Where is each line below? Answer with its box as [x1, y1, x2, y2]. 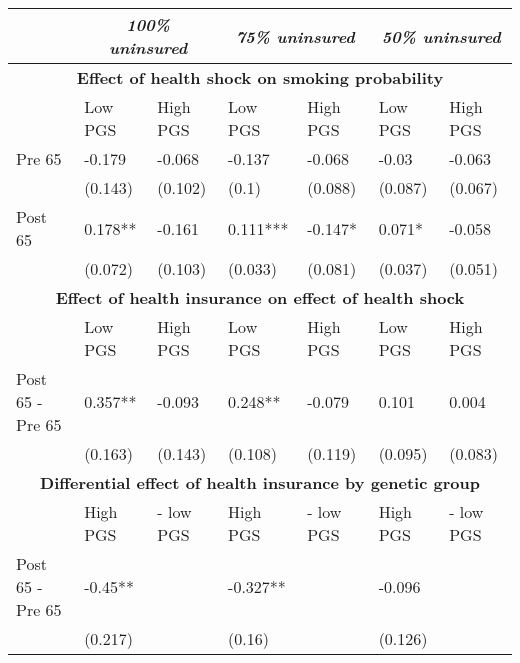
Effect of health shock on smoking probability [76, 66, 444, 89]
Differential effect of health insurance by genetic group [40, 471, 480, 494]
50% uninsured [381, 24, 501, 48]
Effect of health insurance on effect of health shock [55, 286, 465, 309]
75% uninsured [235, 24, 355, 48]
